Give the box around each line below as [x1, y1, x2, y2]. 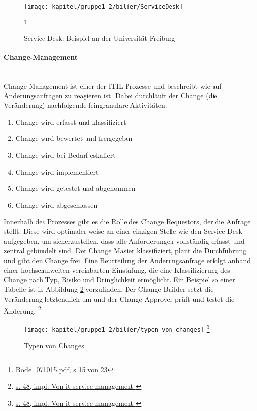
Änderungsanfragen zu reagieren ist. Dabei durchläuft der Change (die [4, 90, 217, 100]
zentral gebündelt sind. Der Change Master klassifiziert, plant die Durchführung [4, 245, 247, 256]
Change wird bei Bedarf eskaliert [15, 149, 116, 160]
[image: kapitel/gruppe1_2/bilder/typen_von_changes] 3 [24, 322, 210, 333]
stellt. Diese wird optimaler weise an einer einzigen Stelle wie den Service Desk [4, 226, 242, 236]
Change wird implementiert [15, 166, 99, 177]
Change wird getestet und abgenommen [15, 183, 136, 193]
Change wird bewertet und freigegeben [15, 133, 133, 143]
